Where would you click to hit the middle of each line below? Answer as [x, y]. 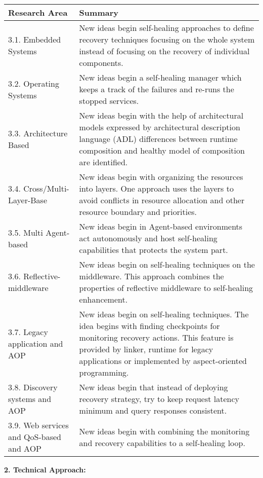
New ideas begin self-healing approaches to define [166, 28]
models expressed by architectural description [160, 127]
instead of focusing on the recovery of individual [164, 51]
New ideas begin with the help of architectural [161, 115]
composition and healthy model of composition [162, 150]
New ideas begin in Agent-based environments [161, 226]
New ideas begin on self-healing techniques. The [164, 314]
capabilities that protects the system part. [154, 250]
